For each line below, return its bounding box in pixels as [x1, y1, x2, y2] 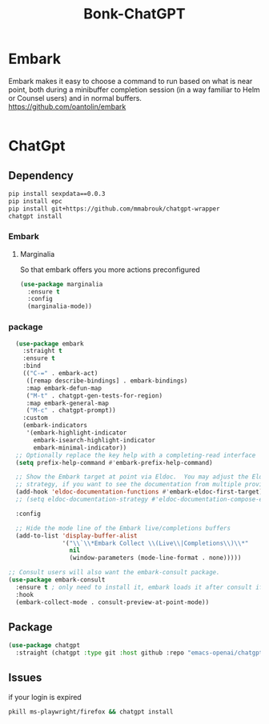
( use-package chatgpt [8, 642, 81, 650]
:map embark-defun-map [26, 384, 102, 392]
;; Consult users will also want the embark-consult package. [8, 569, 220, 577]
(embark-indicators [22, 422, 88, 430]
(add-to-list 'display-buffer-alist [15, 531, 138, 540]
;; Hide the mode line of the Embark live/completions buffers [15, 524, 231, 532]
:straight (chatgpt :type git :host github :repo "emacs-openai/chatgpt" [15, 649, 267, 657]
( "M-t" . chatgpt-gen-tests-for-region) [26, 391, 163, 400]
